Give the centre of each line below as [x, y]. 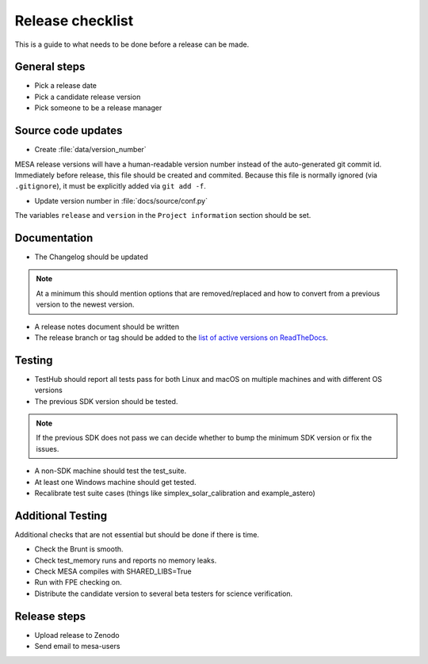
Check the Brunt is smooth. [79, 549]
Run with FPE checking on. [78, 582]
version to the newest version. [85, 304]
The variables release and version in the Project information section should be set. [163, 216]
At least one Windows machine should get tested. [115, 482]
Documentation [54, 238]
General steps [50, 67]
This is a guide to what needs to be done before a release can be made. [132, 44]
